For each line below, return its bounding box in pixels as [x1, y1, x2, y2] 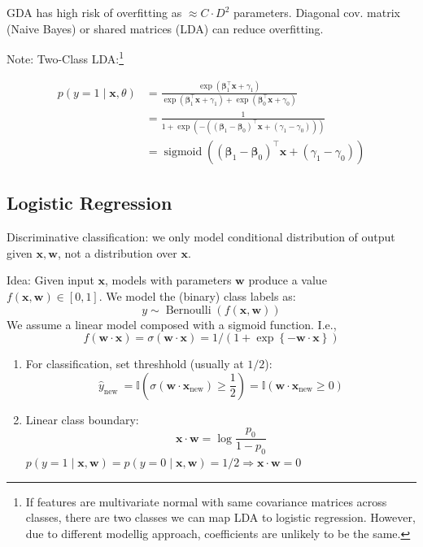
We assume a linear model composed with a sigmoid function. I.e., [7, 315, 337, 332]
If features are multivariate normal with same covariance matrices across [25, 493, 387, 510]
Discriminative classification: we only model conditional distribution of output [7, 228, 395, 245]
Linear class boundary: [25, 410, 139, 428]
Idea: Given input [7, 271, 94, 289]
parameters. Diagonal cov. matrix [233, 4, 400, 20]
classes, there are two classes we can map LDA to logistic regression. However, [25, 509, 416, 526]
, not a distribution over [57, 244, 177, 261]
